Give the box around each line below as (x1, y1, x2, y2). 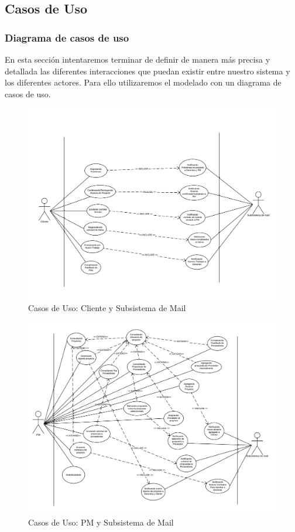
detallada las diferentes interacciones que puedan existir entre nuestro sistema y (5, 64, 290, 77)
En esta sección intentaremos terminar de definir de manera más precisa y (5, 53, 270, 65)
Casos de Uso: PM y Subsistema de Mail (28, 516, 174, 528)
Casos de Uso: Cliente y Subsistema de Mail (28, 302, 186, 314)
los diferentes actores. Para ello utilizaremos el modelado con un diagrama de (5, 76, 282, 88)
